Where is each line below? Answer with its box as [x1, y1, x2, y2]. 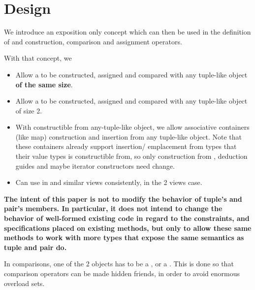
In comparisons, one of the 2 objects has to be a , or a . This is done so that [4, 258, 234, 269]
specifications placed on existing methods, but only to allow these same [4, 222, 252, 233]
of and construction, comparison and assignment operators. [4, 36, 182, 46]
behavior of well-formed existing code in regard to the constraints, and [4, 213, 250, 223]
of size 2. [15, 105, 42, 115]
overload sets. [4, 278, 45, 288]
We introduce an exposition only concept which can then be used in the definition [4, 27, 251, 37]
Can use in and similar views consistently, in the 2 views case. [15, 177, 202, 187]
